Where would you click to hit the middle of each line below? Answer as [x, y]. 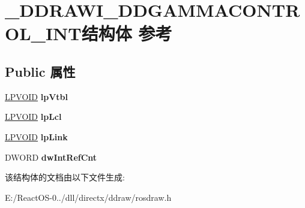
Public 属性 [40, 71]
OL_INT [43, 33]
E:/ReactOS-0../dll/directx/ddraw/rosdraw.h [88, 197]
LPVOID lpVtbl [36, 96]
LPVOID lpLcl [33, 117]
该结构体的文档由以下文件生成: [65, 177]
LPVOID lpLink [36, 136]
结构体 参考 [127, 33]
